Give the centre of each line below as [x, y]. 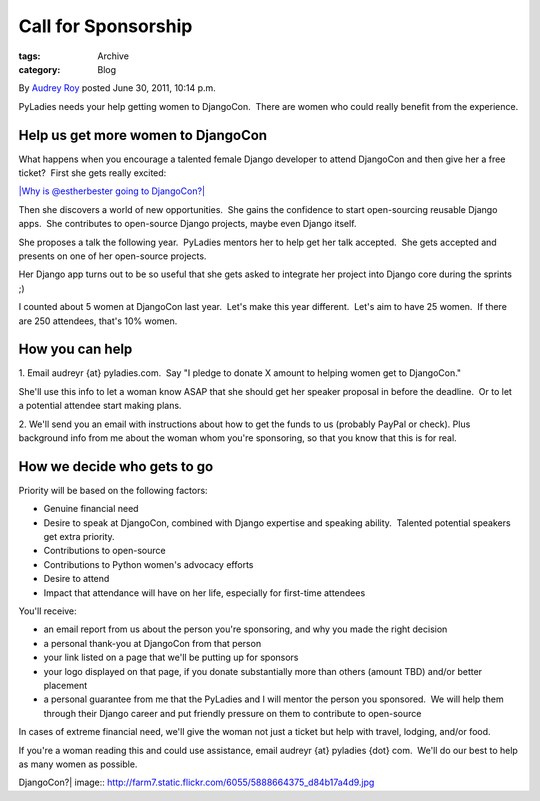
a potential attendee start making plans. [100, 406]
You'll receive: [47, 611]
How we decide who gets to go [116, 466]
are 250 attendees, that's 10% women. [98, 321]
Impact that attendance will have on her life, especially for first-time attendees [204, 592]
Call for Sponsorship [105, 26]
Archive [113, 56]
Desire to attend [76, 579]
